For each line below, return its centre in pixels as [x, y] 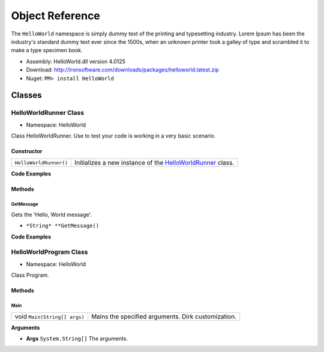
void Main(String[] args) [49, 317]
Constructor [27, 151]
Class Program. [30, 275]
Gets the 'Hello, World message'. [52, 214]
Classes [26, 95]
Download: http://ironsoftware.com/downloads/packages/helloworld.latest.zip [122, 70]
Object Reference [55, 16]
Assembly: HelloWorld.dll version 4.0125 [76, 61]
